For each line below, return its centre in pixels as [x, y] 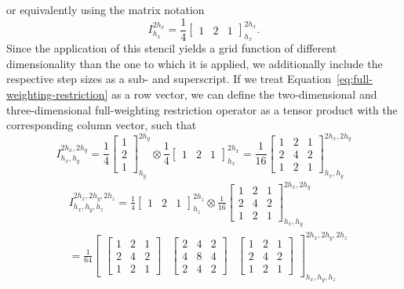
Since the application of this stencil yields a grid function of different [172, 48]
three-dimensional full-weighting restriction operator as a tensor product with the [202, 109]
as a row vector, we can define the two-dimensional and [244, 94]
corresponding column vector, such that [102, 125]
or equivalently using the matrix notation [106, 9]
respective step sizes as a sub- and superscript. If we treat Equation [169, 79]
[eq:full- [354, 79]
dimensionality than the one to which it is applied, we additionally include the [195, 63]
